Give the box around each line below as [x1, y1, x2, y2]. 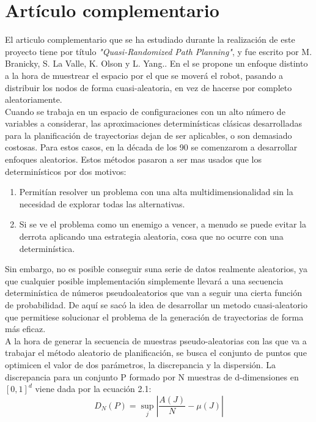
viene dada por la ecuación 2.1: [35, 382, 152, 395]
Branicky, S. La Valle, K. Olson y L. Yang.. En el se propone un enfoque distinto [5, 57, 308, 70]
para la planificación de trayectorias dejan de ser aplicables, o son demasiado [5, 128, 292, 141]
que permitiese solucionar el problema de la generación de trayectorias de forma [5, 310, 304, 323]
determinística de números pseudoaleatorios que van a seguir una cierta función [5, 286, 302, 299]
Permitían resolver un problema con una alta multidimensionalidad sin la [19, 185, 293, 198]
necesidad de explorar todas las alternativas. [19, 197, 185, 210]
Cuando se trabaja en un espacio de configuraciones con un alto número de [5, 105, 285, 117]
